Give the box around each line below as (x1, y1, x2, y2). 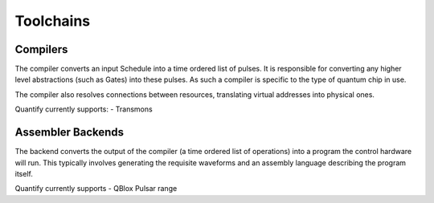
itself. (14, 168, 34, 178)
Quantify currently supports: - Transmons (14, 104, 153, 114)
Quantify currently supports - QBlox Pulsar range (14, 184, 178, 193)
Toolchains (14, 12, 91, 30)
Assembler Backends (14, 125, 125, 140)
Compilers (14, 43, 68, 56)
